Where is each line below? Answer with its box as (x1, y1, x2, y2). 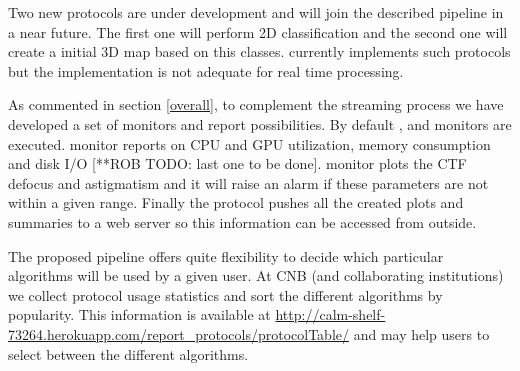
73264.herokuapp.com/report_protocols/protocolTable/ (8, 323, 349, 344)
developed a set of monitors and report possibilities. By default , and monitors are (8, 113, 512, 134)
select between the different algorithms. (8, 343, 249, 364)
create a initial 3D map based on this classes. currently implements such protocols (8, 41, 511, 62)
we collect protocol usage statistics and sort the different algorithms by (8, 284, 443, 305)
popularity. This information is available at (8, 304, 271, 325)
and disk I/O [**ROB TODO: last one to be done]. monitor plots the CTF (8, 153, 467, 174)
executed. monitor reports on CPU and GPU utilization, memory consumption (8, 133, 491, 154)
